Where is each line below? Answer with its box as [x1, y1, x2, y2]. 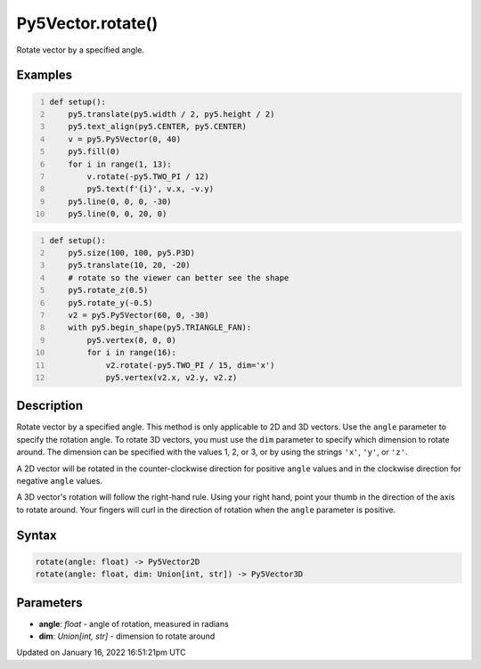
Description [16, 398, 84, 413]
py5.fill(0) [68, 147, 120, 157]
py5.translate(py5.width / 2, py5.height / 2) [68, 109, 275, 119]
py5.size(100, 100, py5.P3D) [68, 248, 196, 258]
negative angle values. [16, 476, 102, 485]
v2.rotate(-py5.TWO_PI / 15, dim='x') [105, 360, 275, 370]
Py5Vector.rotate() [16, 13, 159, 33]
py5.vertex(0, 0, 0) [86, 335, 177, 345]
